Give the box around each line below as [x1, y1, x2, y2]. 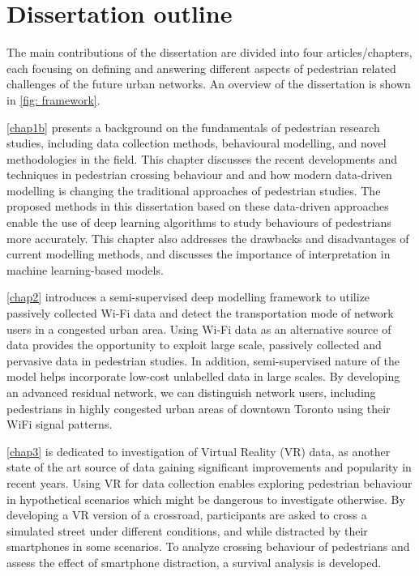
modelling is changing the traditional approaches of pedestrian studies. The [6, 181, 381, 198]
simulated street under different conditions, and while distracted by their [6, 522, 368, 539]
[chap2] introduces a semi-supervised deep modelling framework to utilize [6, 288, 370, 305]
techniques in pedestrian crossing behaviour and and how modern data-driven [6, 166, 392, 183]
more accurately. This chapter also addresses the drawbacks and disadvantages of [6, 229, 409, 246]
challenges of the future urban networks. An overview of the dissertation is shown [6, 75, 411, 92]
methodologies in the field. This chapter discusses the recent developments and [6, 150, 398, 167]
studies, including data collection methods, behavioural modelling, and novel [6, 134, 387, 151]
